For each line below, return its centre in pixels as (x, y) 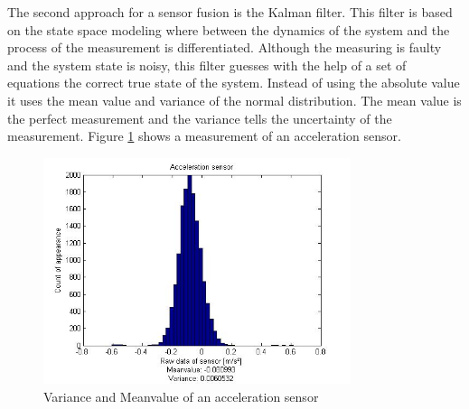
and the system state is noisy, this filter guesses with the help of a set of (207, 65)
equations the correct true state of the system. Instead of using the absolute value (234, 83)
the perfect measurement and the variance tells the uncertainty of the (200, 118)
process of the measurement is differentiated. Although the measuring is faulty (225, 47)
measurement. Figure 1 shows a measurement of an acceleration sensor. (204, 136)
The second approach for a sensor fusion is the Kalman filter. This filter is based (230, 12)
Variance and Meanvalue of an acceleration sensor (181, 396)
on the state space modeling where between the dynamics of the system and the (229, 29)
